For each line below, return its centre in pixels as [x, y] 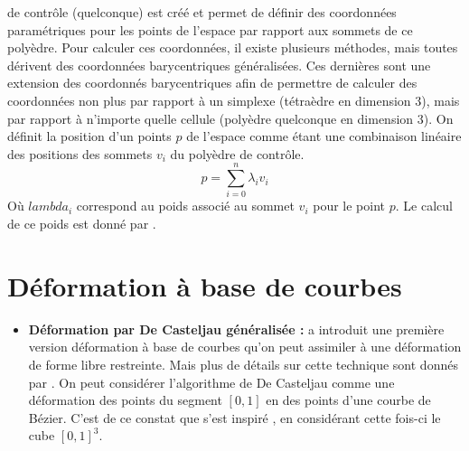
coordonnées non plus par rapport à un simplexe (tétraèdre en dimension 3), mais [234, 100]
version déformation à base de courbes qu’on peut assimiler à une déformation [245, 347]
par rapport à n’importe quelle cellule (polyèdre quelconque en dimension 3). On [230, 118]
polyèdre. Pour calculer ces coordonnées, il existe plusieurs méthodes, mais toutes [233, 47]
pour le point [349, 206]
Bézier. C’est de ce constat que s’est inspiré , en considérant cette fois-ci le [234, 417]
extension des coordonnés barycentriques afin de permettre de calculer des [212, 83]
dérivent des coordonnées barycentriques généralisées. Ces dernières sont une [219, 65]
